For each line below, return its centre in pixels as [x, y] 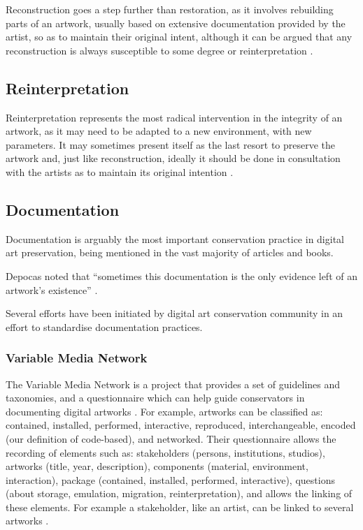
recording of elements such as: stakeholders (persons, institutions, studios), [165, 452]
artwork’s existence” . [52, 289]
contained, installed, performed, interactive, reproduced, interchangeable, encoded [181, 425]
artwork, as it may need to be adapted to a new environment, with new [159, 131]
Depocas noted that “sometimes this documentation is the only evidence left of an [181, 275]
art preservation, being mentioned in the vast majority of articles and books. [170, 252]
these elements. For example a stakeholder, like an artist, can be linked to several [180, 507]
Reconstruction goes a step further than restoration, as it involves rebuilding [170, 9]
